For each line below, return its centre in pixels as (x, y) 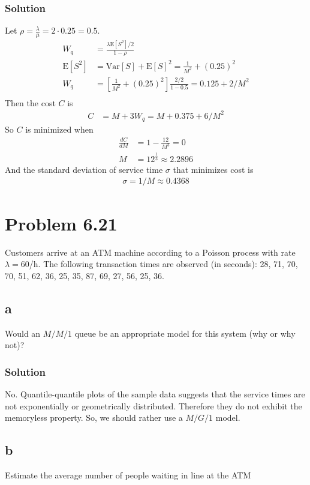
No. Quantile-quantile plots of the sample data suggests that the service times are (155, 393)
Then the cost (30, 102)
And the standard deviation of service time (84, 169)
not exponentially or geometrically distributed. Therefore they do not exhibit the (154, 405)
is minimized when (59, 129)
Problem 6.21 (61, 223)
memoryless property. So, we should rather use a (94, 417)
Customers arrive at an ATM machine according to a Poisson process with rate (150, 252)
